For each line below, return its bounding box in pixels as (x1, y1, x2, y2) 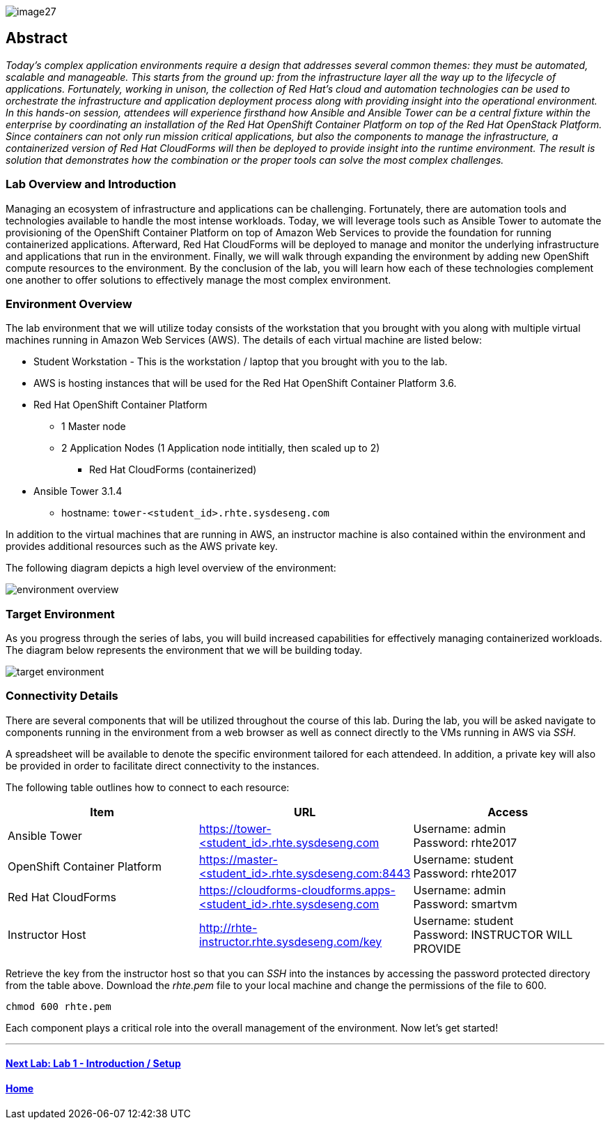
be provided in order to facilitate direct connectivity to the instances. (6, 759, 320, 772)
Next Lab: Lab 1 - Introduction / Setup (6, 1057, 181, 1070)
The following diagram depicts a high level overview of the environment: (6, 562, 336, 574)
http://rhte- (198, 920, 258, 935)
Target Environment (6, 606, 115, 621)
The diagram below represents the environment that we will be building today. (6, 644, 363, 657)
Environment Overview (6, 296, 132, 311)
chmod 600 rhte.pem (6, 1000, 111, 1012)
